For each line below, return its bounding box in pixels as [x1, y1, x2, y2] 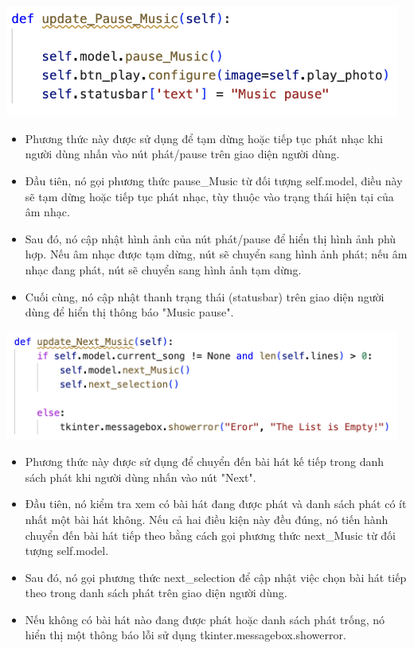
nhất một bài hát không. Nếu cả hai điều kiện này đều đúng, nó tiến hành [25, 510, 389, 527]
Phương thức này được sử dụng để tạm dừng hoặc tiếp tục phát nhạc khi [25, 130, 383, 146]
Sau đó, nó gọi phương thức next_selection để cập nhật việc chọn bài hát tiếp [25, 568, 407, 585]
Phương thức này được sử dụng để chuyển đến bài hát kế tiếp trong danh [25, 453, 385, 470]
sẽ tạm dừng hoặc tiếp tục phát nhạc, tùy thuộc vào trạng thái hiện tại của [25, 188, 394, 204]
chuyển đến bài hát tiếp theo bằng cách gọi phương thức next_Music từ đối [25, 526, 396, 543]
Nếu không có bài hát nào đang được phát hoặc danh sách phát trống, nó [25, 611, 385, 627]
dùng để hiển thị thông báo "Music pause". [25, 304, 234, 320]
